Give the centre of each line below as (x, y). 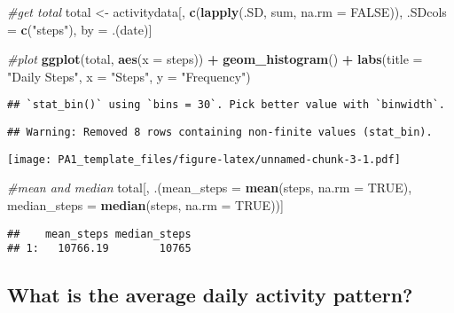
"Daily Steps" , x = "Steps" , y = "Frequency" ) (129, 76)
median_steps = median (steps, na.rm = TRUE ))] (145, 204)
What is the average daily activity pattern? (210, 295)
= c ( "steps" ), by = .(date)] (80, 29)
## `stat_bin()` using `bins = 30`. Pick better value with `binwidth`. (226, 105)
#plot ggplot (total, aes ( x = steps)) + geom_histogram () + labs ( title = (215, 59)
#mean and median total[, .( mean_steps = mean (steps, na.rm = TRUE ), (210, 188)
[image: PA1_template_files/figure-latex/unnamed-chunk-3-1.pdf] (204, 159)
